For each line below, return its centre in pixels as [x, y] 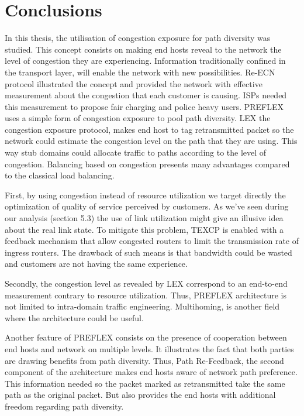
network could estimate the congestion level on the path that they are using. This [151, 141]
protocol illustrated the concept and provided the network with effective [134, 83]
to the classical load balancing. [60, 175]
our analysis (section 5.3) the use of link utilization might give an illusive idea [144, 218]
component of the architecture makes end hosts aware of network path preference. [151, 372]
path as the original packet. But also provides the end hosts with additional [140, 395]
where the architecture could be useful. [74, 317]
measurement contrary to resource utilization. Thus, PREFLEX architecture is [146, 295]
